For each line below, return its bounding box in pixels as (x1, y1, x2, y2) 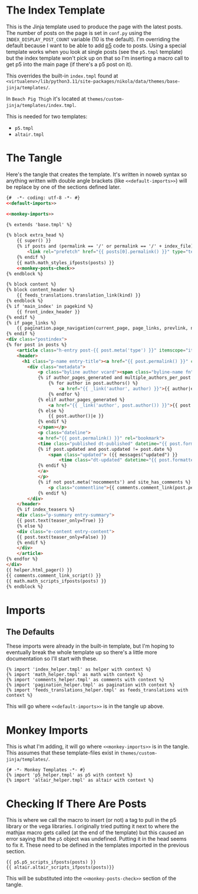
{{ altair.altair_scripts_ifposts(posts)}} (6, 864, 115, 870)
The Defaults (6, 627, 55, 637)
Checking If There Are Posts (6, 797, 147, 810)
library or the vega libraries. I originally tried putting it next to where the (6, 823, 179, 830)
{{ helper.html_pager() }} (6, 567, 72, 573)
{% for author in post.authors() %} (48, 381, 138, 386)
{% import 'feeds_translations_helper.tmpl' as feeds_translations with (6, 687, 189, 693)
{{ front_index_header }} (16, 308, 81, 315)
